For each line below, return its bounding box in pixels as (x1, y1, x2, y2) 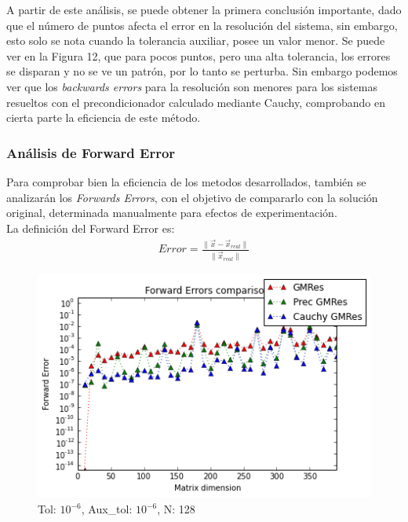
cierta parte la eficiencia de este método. (6, 109, 201, 126)
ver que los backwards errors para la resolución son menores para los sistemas (6, 78, 378, 94)
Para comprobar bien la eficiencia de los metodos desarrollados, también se (6, 173, 366, 189)
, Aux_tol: (81, 501, 133, 517)
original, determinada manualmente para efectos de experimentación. (6, 204, 337, 221)
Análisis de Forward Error (6, 142, 176, 162)
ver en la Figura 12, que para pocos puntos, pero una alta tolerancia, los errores (6, 47, 391, 64)
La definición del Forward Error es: (6, 219, 175, 236)
